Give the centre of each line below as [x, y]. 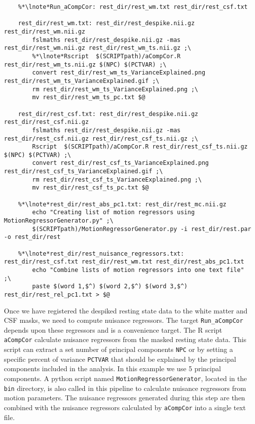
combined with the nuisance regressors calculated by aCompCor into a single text [125, 407]
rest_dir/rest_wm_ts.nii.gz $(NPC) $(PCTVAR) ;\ [85, 64]
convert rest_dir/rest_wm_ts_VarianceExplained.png [119, 73]
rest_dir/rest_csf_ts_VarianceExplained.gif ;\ [84, 172]
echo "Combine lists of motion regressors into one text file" [138, 270]
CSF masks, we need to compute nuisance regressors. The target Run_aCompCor [124, 320]
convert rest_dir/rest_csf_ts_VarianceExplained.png [121, 163]
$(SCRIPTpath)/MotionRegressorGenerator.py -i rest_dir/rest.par [142, 229]
